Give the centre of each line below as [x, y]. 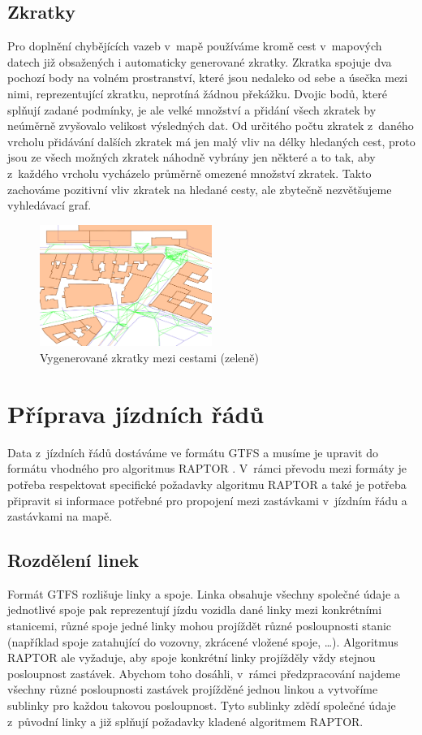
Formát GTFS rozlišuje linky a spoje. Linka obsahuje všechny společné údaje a [204, 593]
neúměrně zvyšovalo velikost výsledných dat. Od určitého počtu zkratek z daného [211, 125]
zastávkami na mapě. [60, 516]
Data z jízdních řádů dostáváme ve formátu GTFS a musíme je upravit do [193, 452]
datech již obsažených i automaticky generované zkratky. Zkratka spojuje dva [200, 61]
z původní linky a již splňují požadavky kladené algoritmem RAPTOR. [185, 721]
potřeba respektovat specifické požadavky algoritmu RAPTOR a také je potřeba [207, 484]
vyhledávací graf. [50, 205]
